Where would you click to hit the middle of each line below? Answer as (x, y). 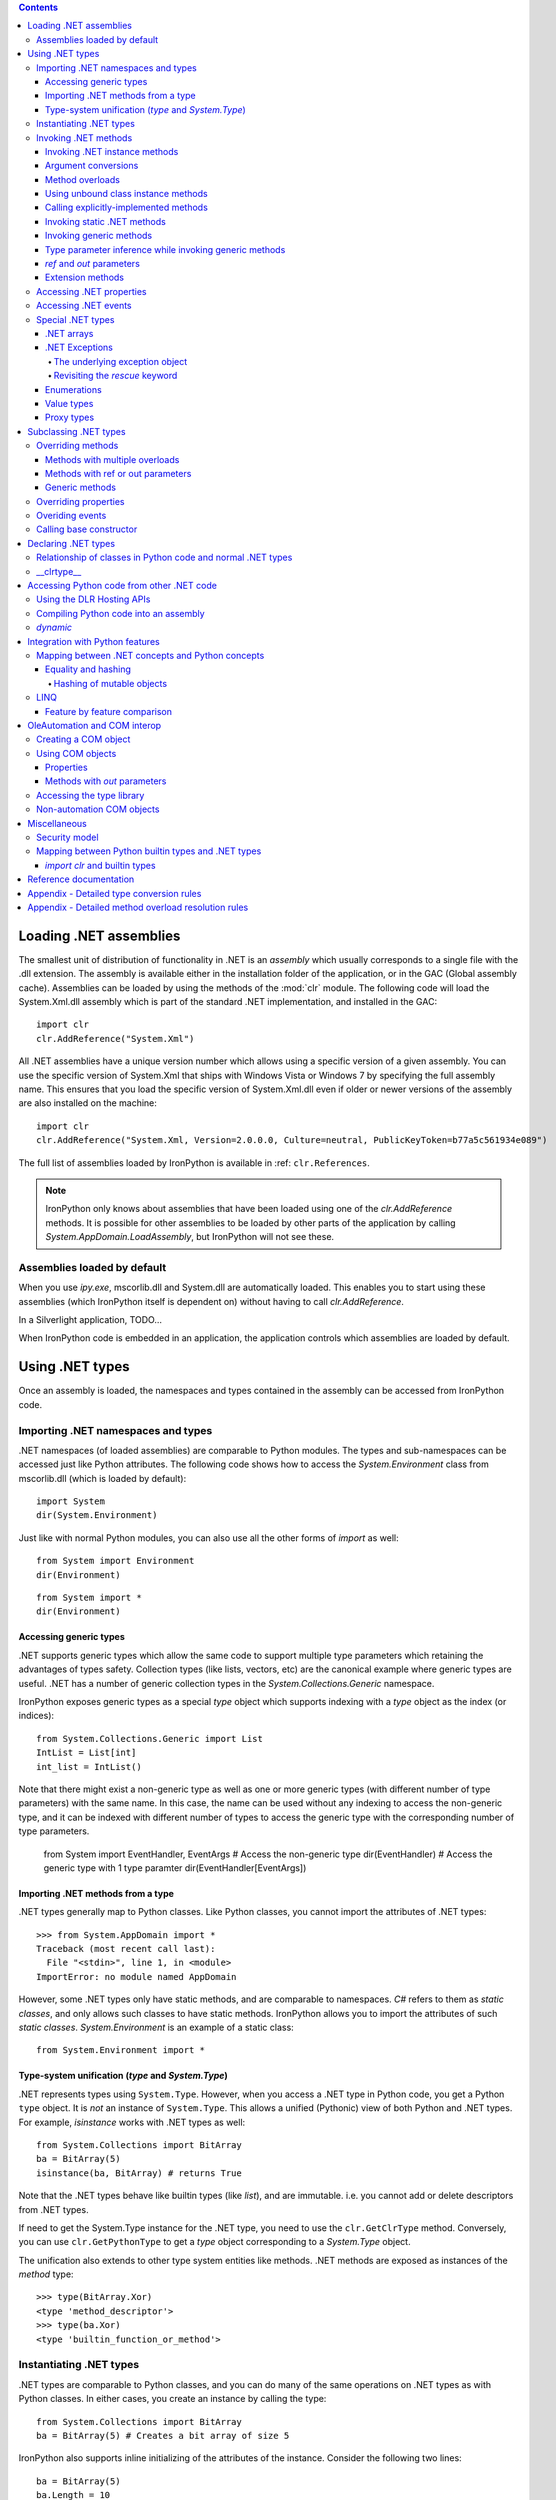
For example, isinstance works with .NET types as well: (132, 2122)
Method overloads (82, 179)
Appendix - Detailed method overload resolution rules (138, 907)
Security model (67, 837)
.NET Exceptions (79, 347)
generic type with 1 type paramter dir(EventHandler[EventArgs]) (175, 1867)
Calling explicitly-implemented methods (127, 207)
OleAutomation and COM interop (94, 725)
